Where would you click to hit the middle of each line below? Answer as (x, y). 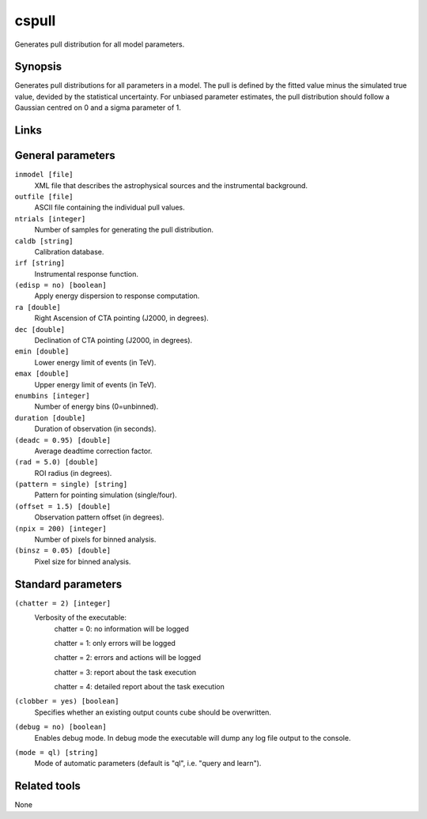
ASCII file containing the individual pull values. (110, 208)
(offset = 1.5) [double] (62, 506)
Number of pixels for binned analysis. (95, 540)
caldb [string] (44, 241)
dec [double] (40, 329)
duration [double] (50, 418)
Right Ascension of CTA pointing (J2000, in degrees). (121, 318)
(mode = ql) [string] (57, 753)
